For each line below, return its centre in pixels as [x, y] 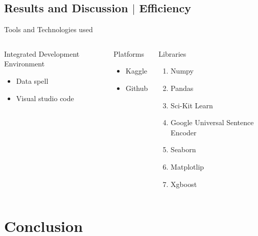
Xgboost [184, 184]
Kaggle [136, 71]
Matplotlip [187, 166]
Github [137, 88]
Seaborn [183, 149]
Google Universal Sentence [212, 122]
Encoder [184, 132]
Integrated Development [42, 53]
